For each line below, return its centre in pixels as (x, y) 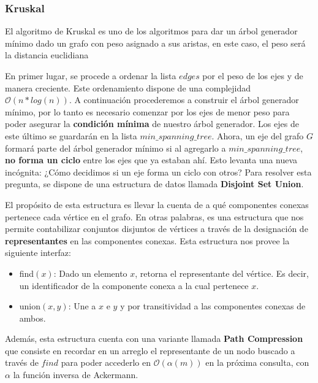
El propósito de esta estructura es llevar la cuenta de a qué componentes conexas (157, 204)
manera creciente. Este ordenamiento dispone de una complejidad (128, 87)
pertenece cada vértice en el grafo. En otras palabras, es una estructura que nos (154, 216)
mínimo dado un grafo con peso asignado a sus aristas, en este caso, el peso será (155, 43)
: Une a (82, 306)
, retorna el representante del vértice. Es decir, (222, 273)
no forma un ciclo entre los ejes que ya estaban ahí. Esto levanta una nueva (151, 160)
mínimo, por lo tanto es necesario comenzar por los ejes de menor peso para (147, 111)
